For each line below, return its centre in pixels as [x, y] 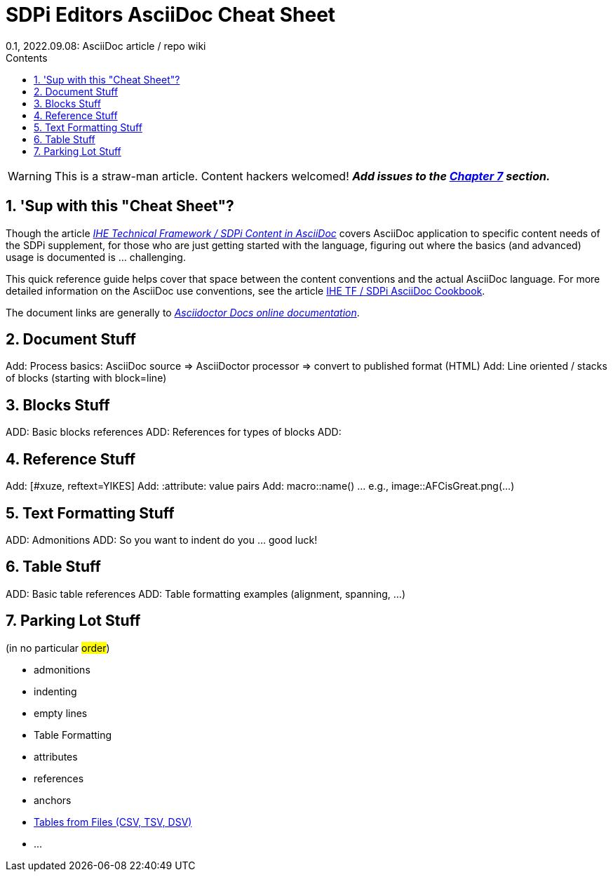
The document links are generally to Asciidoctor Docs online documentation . [183, 312]
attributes [56, 756]
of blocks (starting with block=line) [86, 378]
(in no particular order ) [58, 648]
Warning [30, 176]
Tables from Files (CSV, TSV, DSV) [113, 822]
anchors [53, 800]
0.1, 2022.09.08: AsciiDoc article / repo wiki [106, 46]
